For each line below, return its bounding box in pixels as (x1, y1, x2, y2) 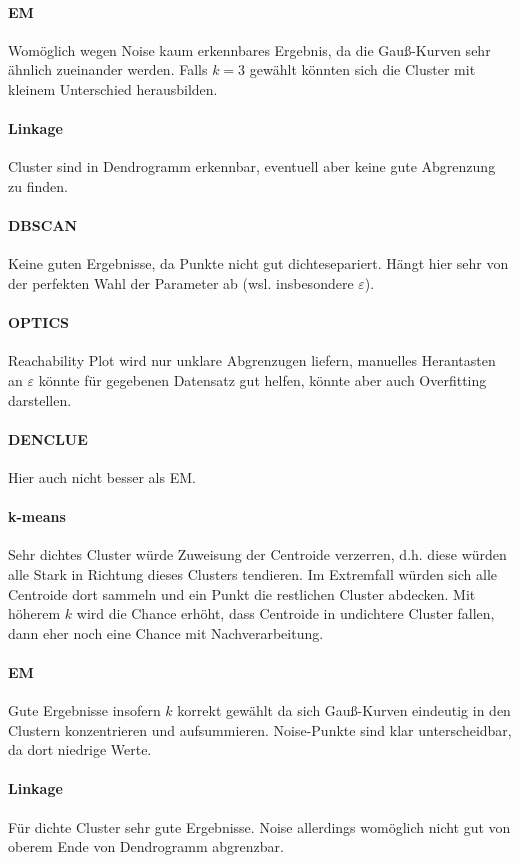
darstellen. (8, 389, 72, 410)
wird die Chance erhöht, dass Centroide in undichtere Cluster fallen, (76, 603, 495, 624)
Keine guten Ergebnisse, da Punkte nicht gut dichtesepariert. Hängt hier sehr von (8, 253, 509, 274)
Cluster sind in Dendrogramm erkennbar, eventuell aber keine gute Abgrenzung (8, 156, 496, 177)
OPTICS (8, 312, 69, 333)
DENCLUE (8, 428, 88, 449)
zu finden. (8, 175, 68, 196)
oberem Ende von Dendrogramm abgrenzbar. (8, 836, 284, 857)
